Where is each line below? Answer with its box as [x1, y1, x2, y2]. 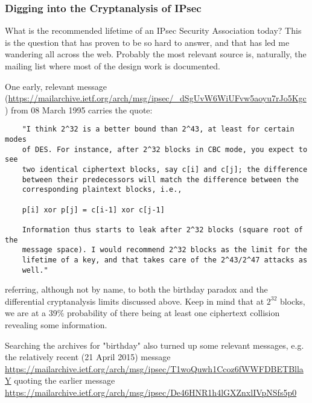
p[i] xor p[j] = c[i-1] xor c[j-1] [22, 205, 165, 214]
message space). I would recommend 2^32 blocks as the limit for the [22, 246, 308, 255]
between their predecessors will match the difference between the [22, 175, 299, 184]
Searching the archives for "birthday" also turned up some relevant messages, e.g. [5, 338, 304, 351]
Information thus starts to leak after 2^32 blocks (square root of [22, 225, 303, 234]
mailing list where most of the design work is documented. [5, 60, 220, 72]
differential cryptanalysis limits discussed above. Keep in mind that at [5, 294, 264, 307]
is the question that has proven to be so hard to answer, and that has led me [5, 36, 290, 48]
